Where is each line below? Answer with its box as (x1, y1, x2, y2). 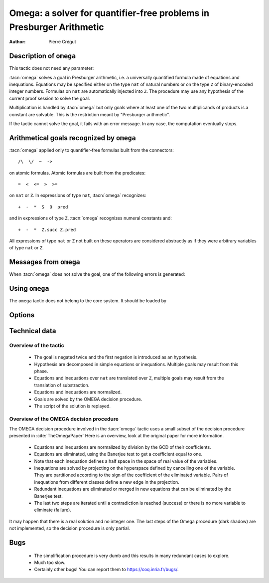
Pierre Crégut (48, 39, 76, 45)
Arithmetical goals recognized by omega (9, 134, 136, 142)
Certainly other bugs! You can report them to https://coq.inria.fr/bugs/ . (34, 567, 179, 573)
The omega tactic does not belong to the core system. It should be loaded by (9, 298, 167, 304)
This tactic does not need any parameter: (9, 65, 94, 71)
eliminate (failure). (34, 507, 72, 513)
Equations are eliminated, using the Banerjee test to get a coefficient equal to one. (34, 451, 203, 457)
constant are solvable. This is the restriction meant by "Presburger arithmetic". (9, 111, 170, 117)
